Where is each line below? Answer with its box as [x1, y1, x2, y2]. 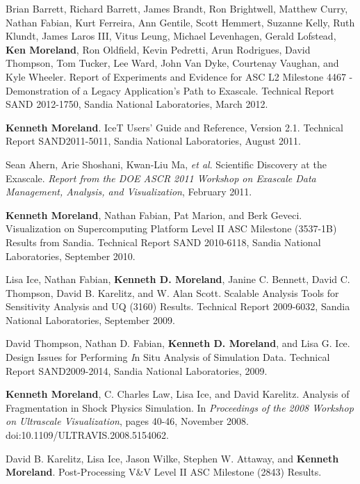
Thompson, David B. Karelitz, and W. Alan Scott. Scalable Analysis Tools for [6, 285, 339, 300]
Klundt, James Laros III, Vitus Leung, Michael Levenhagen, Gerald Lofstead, [6, 29, 336, 43]
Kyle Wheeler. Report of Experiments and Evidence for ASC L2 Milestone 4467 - [6, 69, 353, 83]
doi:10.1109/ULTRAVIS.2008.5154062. [6, 428, 169, 442]
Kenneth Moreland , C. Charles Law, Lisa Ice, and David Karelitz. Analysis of [6, 387, 350, 401]
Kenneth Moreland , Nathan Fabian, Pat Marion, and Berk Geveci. [6, 207, 302, 222]
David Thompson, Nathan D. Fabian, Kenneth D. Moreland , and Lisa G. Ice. [6, 336, 350, 350]
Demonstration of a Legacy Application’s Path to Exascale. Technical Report [6, 83, 335, 97]
